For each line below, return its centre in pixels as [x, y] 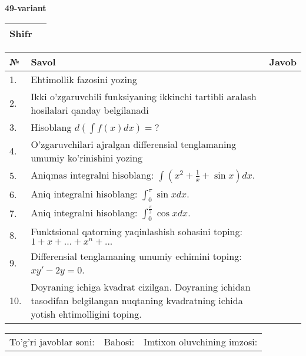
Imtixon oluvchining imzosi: [201, 341]
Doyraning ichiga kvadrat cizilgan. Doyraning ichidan [141, 286]
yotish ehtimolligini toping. [86, 314]
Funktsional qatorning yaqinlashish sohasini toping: [137, 231]
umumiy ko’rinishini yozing [87, 157]
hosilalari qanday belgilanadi [90, 110]
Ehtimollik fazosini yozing [84, 79]
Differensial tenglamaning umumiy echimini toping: [136, 256]
